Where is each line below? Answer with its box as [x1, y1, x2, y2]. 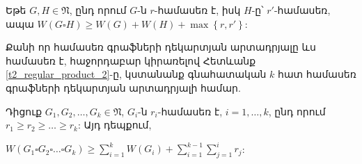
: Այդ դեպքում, [77, 117, 152, 132]
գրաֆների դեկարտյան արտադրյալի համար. [6, 80, 241, 95]
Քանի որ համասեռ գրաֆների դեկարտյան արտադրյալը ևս [6, 40, 316, 54]
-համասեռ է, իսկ [154, 3, 241, 17]
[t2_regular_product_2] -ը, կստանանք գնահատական [6, 67, 267, 81]
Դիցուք [6, 104, 42, 118]
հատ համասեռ [278, 67, 356, 81]
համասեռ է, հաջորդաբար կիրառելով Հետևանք [6, 53, 256, 67]
